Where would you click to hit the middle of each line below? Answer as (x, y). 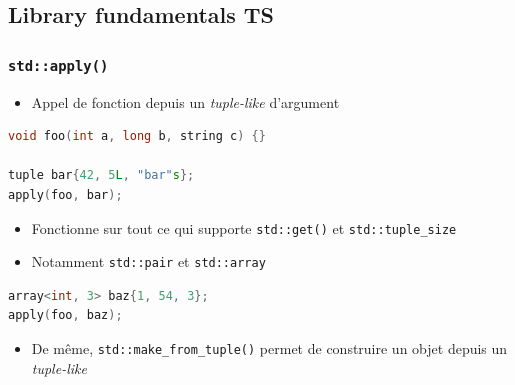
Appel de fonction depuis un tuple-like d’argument (185, 101)
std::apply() (58, 65)
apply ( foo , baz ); (65, 315)
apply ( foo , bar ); (65, 194)
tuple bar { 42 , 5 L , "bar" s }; (101, 175)
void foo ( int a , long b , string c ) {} (137, 136)
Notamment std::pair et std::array (148, 261)
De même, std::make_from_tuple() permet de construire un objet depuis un (269, 348)
